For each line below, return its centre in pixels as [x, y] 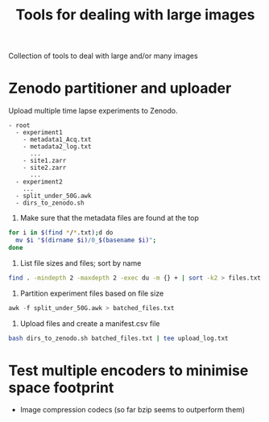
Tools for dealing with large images [135, 15]
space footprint [61, 387]
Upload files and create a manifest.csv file [90, 323]
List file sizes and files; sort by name [81, 263]
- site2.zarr [45, 168]
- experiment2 [39, 182]
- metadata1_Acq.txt [57, 140]
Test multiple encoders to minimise [128, 370]
